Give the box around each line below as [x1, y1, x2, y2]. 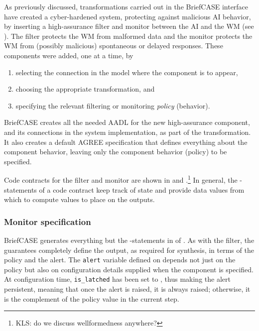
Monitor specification [4, 215, 91, 227]
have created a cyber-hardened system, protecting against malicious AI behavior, [4, 11, 251, 21]
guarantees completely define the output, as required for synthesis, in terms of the [4, 244, 254, 255]
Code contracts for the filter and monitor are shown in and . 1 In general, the [4, 173, 238, 185]
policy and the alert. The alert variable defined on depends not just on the [4, 254, 236, 265]
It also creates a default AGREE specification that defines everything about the [4, 136, 248, 147]
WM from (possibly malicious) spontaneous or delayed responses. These [4, 40, 223, 51]
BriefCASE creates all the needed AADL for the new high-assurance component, [4, 117, 250, 127]
